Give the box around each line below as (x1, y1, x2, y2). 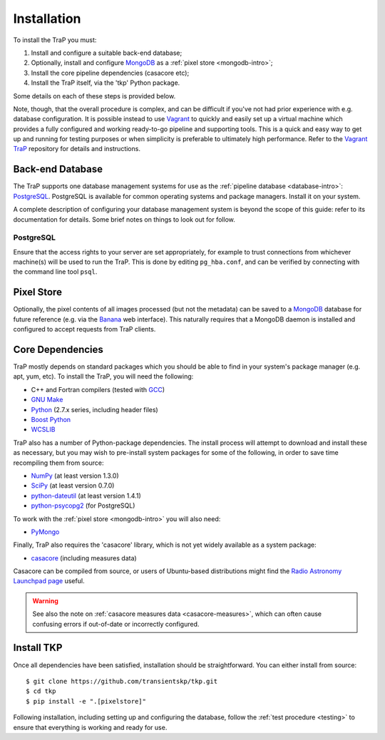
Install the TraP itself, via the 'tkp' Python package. (31, 78, 180, 87)
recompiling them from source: (13, 458, 104, 467)
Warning (32, 596, 58, 605)
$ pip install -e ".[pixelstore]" (26, 697, 146, 705)
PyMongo (31, 528, 60, 536)
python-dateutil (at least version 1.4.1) (31, 491, 142, 500)
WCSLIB (31, 425, 56, 434)
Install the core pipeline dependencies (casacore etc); (31, 68, 190, 77)
